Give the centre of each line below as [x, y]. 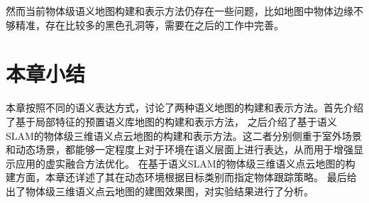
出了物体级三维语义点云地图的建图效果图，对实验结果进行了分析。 [160, 191]
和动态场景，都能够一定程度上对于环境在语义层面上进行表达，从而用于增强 [180, 149]
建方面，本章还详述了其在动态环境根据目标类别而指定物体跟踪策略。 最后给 [181, 177]
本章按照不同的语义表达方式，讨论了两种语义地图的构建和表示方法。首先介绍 [184, 108]
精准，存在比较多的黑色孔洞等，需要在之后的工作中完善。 [149, 24]
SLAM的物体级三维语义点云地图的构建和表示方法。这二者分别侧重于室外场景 [184, 135]
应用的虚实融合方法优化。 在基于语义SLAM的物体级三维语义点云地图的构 [185, 163]
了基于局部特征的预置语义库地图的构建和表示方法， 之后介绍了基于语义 [171, 121]
